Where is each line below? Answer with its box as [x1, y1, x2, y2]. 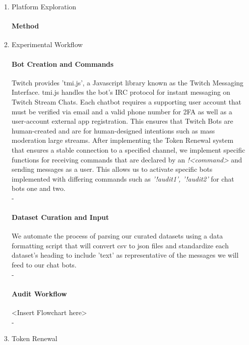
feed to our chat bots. [11, 260, 77, 270]
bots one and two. [11, 183, 66, 193]
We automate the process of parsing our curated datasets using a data [11, 231, 223, 241]
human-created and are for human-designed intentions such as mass [11, 125, 215, 135]
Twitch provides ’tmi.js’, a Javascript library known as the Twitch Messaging [11, 77, 244, 87]
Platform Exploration [11, 1, 76, 11]
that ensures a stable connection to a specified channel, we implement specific [11, 144, 245, 155]
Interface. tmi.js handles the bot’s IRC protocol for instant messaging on [11, 87, 230, 97]
